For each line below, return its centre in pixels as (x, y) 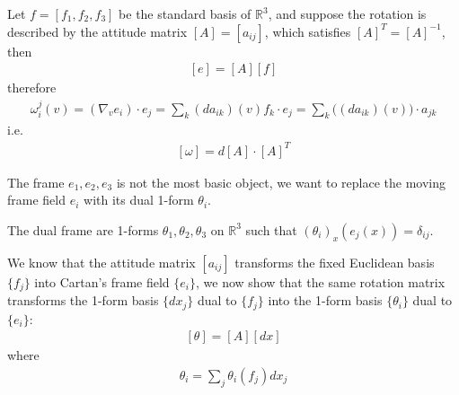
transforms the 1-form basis (83, 300)
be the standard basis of (185, 13)
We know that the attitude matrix (102, 262)
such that (271, 229)
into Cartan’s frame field (102, 281)
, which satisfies (308, 31)
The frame (36, 182)
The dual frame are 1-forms (83, 229)
